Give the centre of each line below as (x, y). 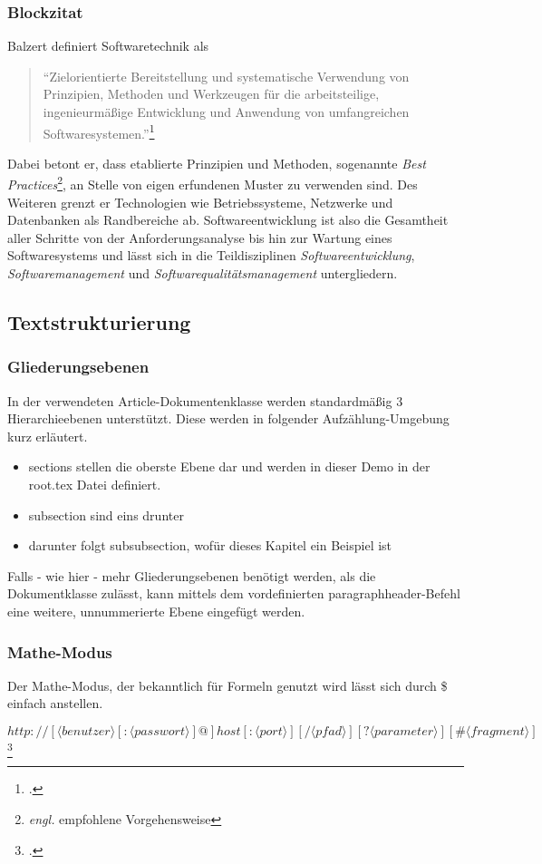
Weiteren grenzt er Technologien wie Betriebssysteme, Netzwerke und (200, 202)
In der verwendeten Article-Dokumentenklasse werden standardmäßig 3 (205, 400)
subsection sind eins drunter (106, 515)
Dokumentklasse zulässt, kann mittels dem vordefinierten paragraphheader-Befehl (234, 593)
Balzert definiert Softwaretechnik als (108, 46)
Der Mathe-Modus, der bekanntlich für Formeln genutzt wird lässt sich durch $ (227, 685)
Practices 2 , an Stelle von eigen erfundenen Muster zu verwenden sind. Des (213, 183)
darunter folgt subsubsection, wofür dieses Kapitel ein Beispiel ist (210, 545)
